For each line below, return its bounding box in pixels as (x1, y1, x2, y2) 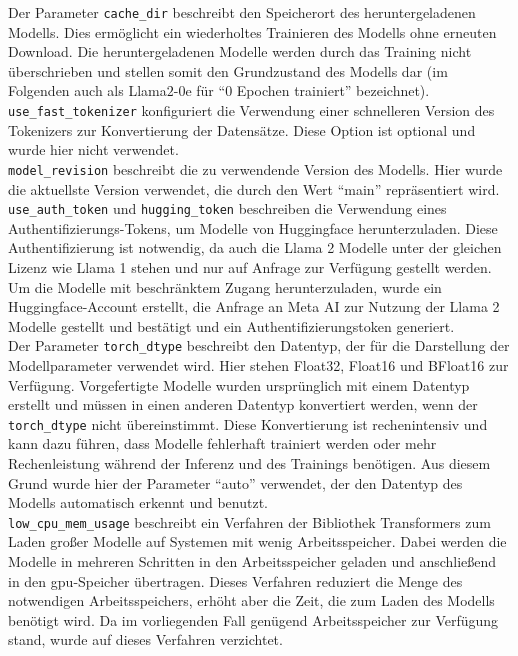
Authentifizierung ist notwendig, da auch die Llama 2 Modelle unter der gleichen (8, 237, 502, 258)
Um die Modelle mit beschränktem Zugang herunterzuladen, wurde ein (8, 276, 442, 297)
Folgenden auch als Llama (8, 80, 167, 101)
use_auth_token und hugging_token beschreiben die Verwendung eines (8, 198, 447, 219)
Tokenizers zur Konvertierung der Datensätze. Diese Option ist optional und (8, 119, 476, 140)
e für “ (185, 80, 226, 101)
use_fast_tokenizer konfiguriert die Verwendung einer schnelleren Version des (8, 100, 495, 121)
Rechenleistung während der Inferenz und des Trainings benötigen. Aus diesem (8, 453, 491, 474)
